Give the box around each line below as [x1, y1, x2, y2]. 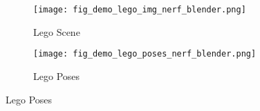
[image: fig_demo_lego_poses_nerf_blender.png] [33, 49, 257, 59]
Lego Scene [33, 24, 80, 39]
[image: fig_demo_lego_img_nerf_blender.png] [33, 5, 246, 14]
